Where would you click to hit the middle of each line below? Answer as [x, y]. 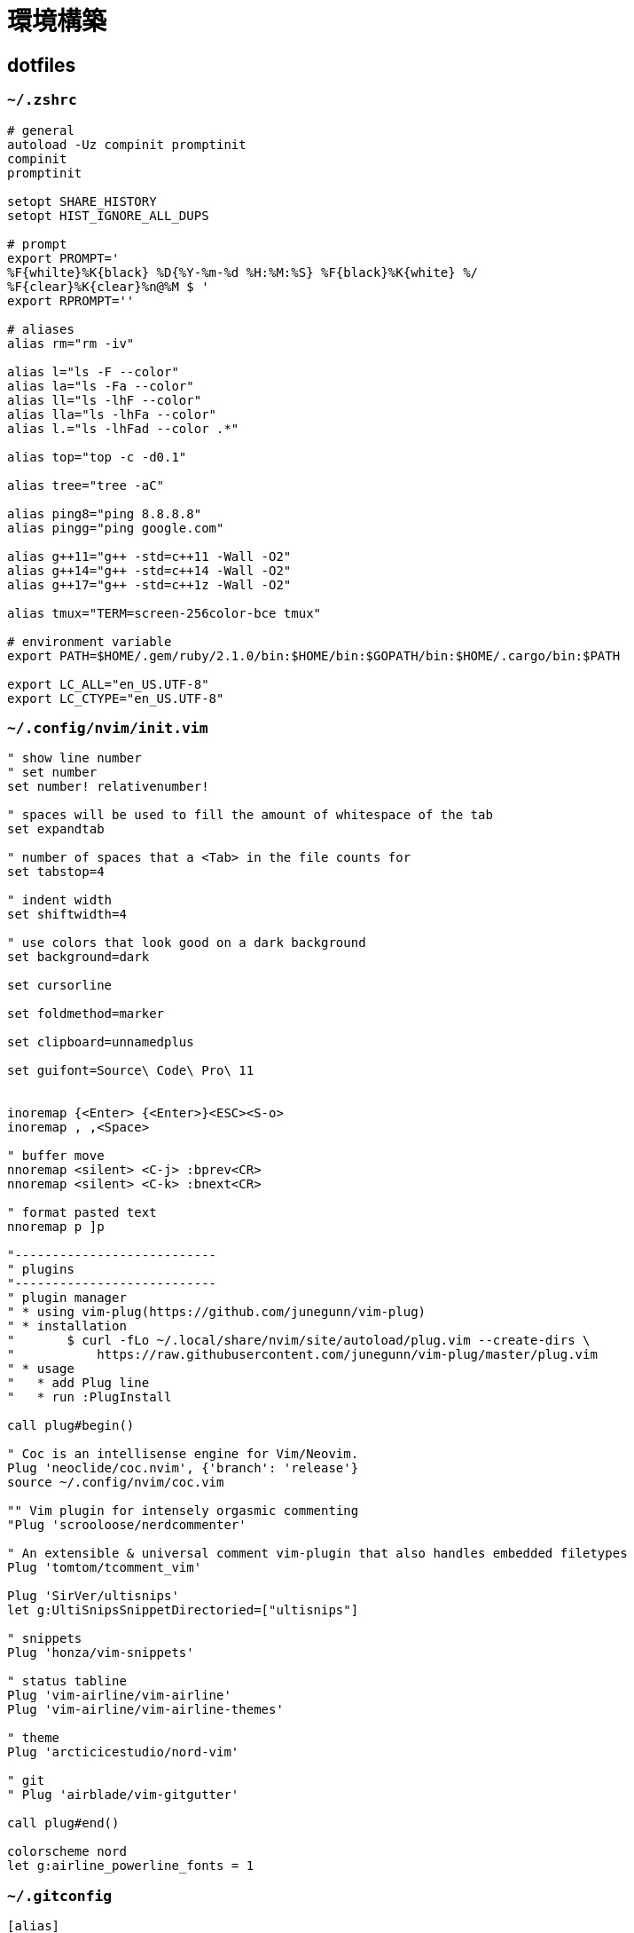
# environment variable [90, 641]
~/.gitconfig [60, 1896]
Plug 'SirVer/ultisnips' [93, 1596]
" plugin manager [67, 1298]
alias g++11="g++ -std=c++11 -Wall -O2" [149, 556]
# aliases [41, 329]
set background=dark [78, 957]
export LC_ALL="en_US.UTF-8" [108, 684]
